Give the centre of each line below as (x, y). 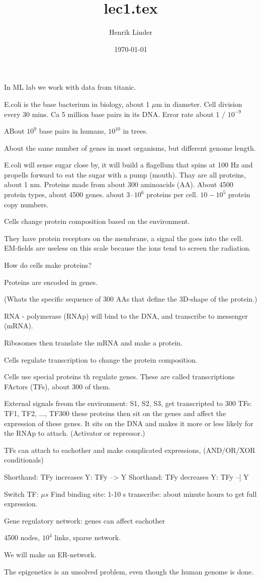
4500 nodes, (22, 537)
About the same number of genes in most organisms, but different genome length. (130, 148)
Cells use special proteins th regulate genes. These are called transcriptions (119, 376)
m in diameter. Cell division (199, 104)
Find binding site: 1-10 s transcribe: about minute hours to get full (154, 494)
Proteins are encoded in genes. (51, 282)
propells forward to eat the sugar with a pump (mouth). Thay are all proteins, (125, 174)
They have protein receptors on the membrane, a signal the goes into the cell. (124, 238)
